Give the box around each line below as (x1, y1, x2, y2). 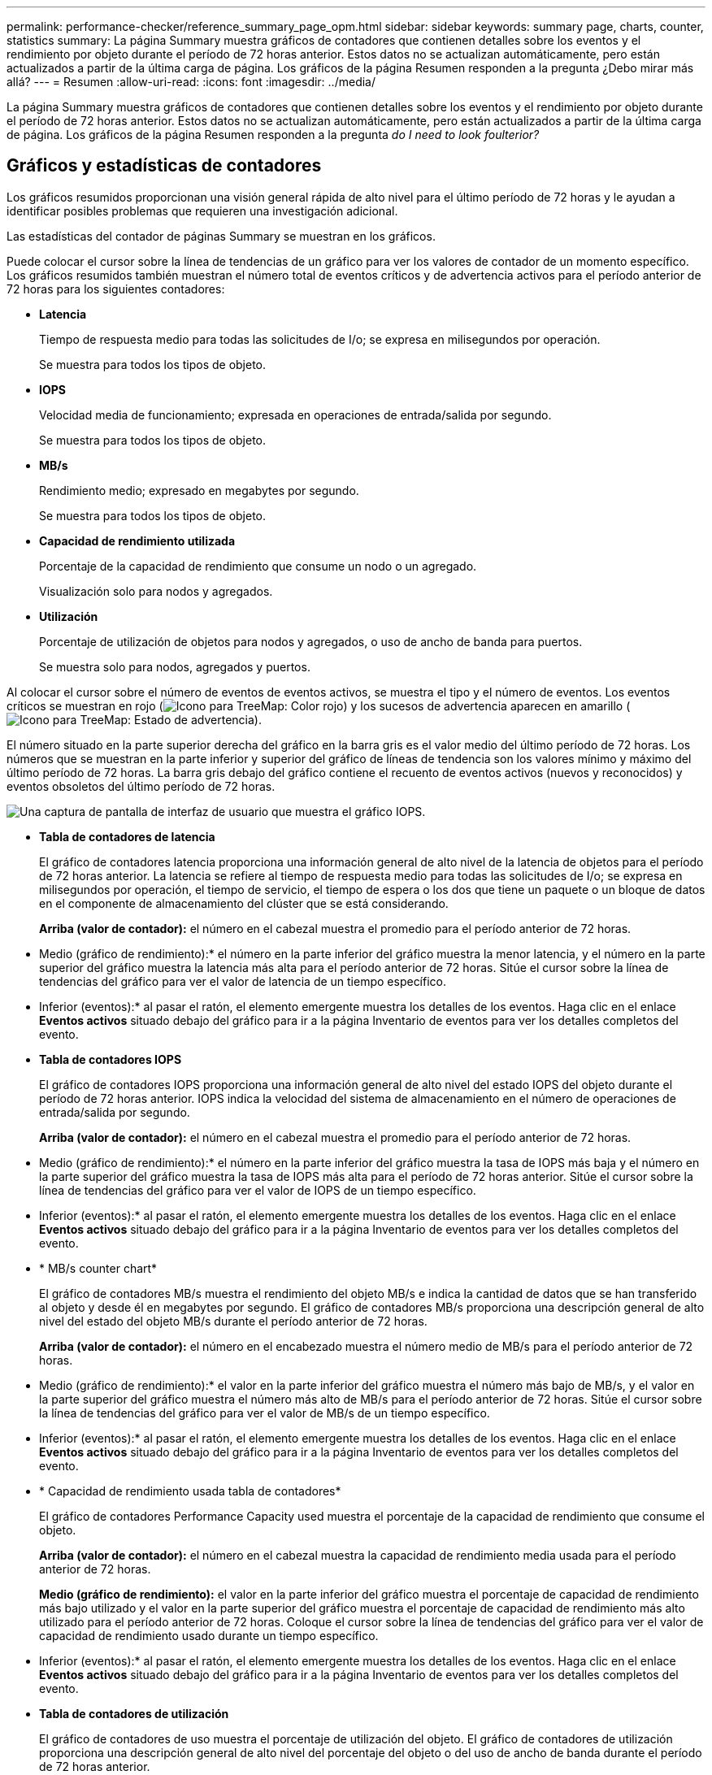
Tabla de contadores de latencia (39, 829, 215, 844)
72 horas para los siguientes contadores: (7, 281, 225, 296)
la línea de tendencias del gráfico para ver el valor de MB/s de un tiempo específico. (39, 1405, 490, 1420)
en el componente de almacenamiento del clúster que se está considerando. (39, 896, 449, 910)
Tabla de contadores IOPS (39, 1052, 182, 1066)
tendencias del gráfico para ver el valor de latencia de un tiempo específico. (39, 974, 447, 988)
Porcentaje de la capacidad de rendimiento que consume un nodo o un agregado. (39, 558, 477, 573)
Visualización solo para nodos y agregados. (39, 584, 273, 598)
